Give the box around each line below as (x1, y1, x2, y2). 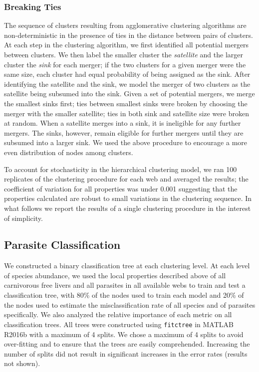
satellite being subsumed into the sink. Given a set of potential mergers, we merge (4, 88, 255, 99)
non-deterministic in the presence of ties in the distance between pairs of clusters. (4, 29, 253, 40)
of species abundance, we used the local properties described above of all (4, 270, 226, 280)
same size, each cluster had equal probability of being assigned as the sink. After (4, 69, 251, 79)
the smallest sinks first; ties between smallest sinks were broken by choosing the (4, 98, 248, 108)
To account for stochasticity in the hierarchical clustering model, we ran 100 (4, 164, 237, 174)
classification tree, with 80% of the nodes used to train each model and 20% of (4, 290, 244, 300)
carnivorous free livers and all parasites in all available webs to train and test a (4, 280, 246, 290)
